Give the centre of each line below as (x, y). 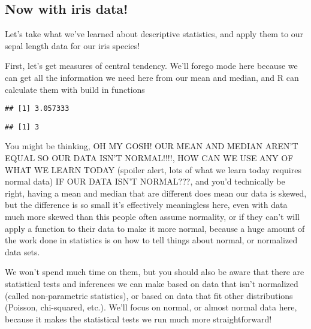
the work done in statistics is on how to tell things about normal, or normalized (151, 240)
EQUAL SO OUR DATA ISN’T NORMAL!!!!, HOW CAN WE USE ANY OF (149, 158)
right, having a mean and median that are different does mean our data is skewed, (156, 193)
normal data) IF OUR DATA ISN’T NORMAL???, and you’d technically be (145, 181)
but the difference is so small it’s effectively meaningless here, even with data (146, 205)
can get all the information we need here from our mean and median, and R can (152, 77)
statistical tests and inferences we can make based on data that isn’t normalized (152, 284)
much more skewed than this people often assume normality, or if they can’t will (152, 217)
